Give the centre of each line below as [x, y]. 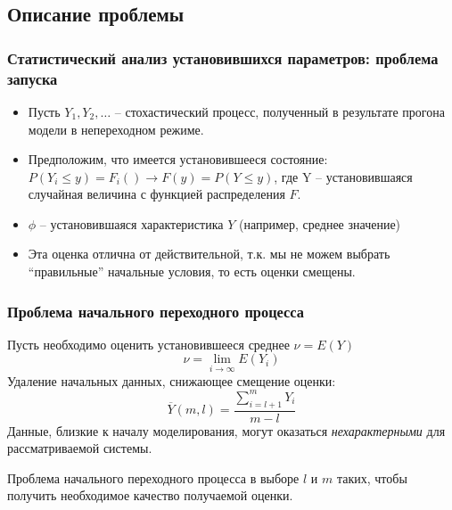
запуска [33, 78]
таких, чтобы [372, 477]
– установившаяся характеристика [131, 223]
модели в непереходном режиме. [116, 129]
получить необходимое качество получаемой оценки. [150, 495]
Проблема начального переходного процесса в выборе [153, 477]
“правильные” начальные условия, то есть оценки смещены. [192, 271]
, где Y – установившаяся [343, 176]
